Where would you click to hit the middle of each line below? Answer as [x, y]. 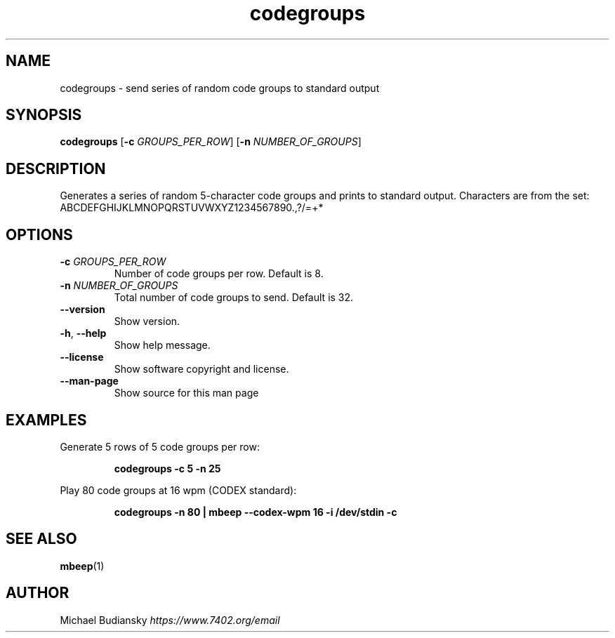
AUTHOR [38, 593]
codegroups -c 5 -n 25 [167, 468]
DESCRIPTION [56, 168]
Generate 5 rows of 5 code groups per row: [160, 446]
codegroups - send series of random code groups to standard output [220, 88]
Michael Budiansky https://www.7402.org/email [170, 620]
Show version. [147, 321]
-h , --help [83, 333]
